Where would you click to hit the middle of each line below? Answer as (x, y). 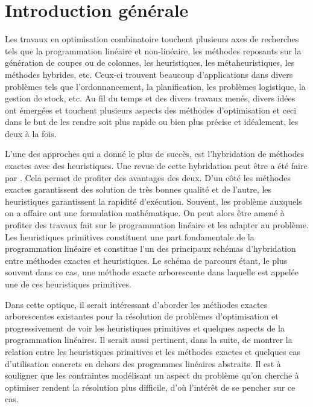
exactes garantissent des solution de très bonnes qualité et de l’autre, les (138, 189)
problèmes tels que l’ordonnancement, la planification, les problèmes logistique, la (155, 86)
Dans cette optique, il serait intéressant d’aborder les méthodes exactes (136, 304)
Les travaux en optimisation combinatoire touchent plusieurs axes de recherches (152, 39)
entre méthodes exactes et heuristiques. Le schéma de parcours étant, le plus (146, 260)
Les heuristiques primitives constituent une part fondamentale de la (130, 236)
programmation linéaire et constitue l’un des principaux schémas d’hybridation (150, 248)
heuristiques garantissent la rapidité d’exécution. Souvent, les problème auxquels (153, 201)
